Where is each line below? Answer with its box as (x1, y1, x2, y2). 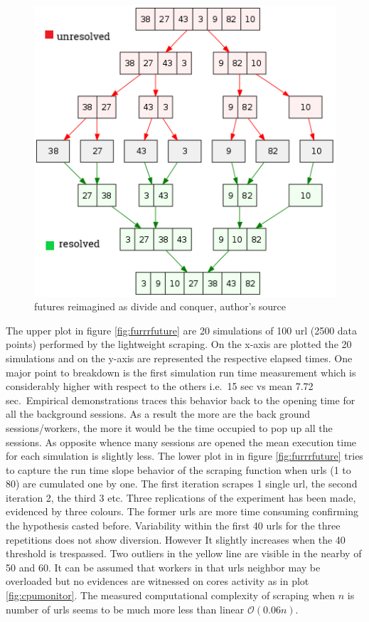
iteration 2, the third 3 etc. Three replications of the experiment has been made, (6, 490, 356, 505)
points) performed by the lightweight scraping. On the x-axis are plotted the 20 (6, 337, 352, 352)
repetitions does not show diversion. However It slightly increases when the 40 (6, 532, 346, 547)
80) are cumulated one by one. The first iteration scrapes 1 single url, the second (6, 476, 358, 491)
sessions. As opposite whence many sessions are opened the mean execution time (6, 434, 357, 449)
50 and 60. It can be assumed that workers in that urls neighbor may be (6, 559, 321, 574)
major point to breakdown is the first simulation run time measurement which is (6, 364, 356, 379)
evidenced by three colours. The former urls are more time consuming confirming (6, 504, 358, 519)
